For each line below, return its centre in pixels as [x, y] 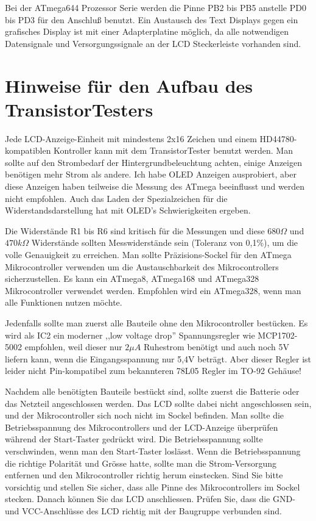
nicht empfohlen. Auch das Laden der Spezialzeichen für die [116, 198]
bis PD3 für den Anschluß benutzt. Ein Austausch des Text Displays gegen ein [152, 19]
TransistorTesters [79, 109]
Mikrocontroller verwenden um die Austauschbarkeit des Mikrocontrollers [142, 266]
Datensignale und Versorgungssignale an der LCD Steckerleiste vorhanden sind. [153, 43]
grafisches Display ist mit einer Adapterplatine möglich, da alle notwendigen [147, 31]
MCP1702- [278, 335]
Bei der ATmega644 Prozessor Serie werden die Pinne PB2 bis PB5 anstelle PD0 [156, 7]
